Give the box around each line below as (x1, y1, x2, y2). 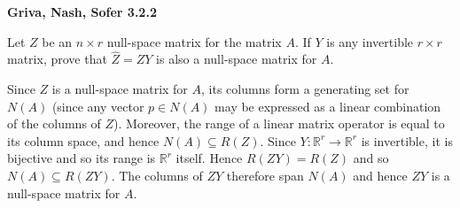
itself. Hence (175, 149, 243, 167)
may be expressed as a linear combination (214, 96, 441, 115)
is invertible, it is (361, 131, 453, 150)
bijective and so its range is (7, 149, 156, 167)
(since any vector (51, 96, 144, 115)
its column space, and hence (7, 131, 160, 150)
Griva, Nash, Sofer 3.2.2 (7, 3, 157, 20)
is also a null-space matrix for (156, 50, 317, 68)
